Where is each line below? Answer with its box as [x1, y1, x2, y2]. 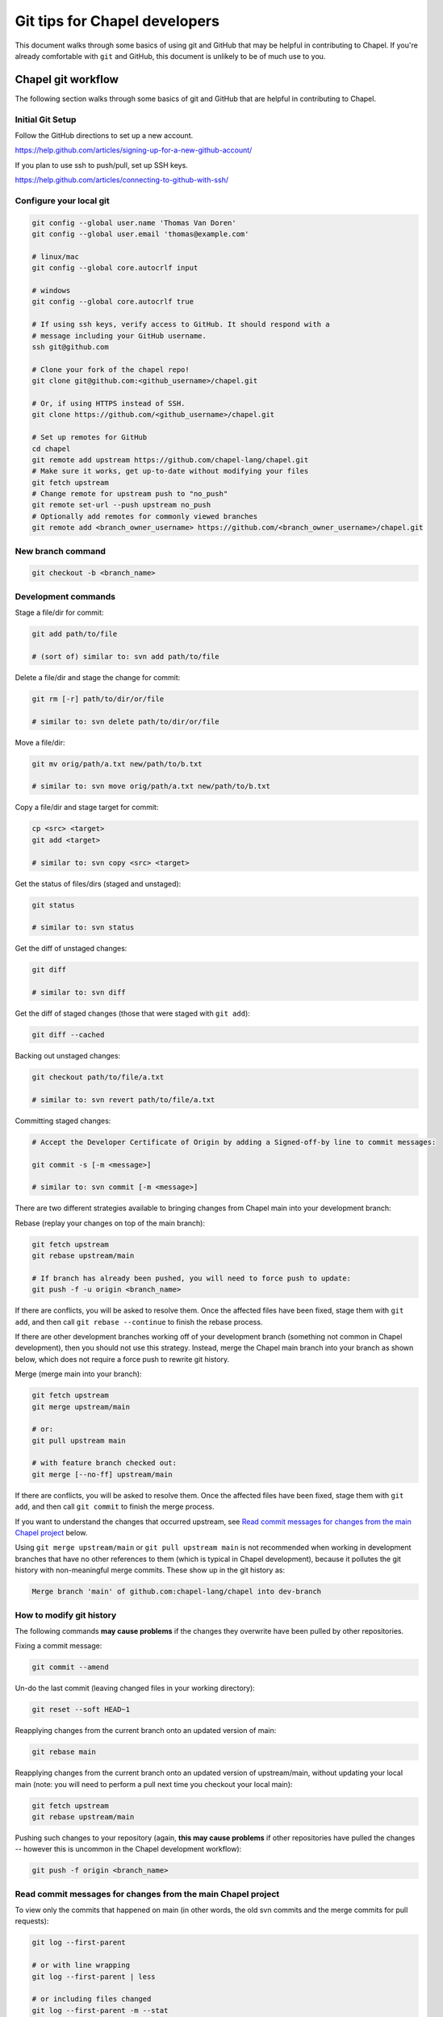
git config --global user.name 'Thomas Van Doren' [31, 218, 237, 228]
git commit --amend [31, 1663, 109, 1672]
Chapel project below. [15, 1528, 88, 1538]
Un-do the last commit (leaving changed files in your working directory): [15, 1683, 256, 1693]
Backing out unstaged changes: [15, 1050, 121, 1060]
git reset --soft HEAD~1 [31, 1705, 131, 1714]
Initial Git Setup [15, 114, 77, 125]
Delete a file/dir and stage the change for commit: [15, 672, 181, 682]
